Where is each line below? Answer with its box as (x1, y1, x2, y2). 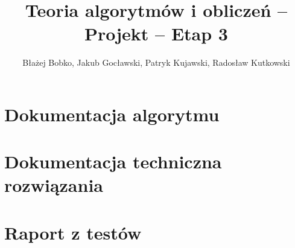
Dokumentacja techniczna (4, 149, 222, 174)
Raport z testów (4, 220, 142, 244)
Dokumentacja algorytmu (4, 101, 220, 126)
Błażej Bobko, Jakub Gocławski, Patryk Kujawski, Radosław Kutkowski (22, 56, 290, 69)
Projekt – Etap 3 (84, 21, 228, 46)
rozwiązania (4, 173, 103, 197)
